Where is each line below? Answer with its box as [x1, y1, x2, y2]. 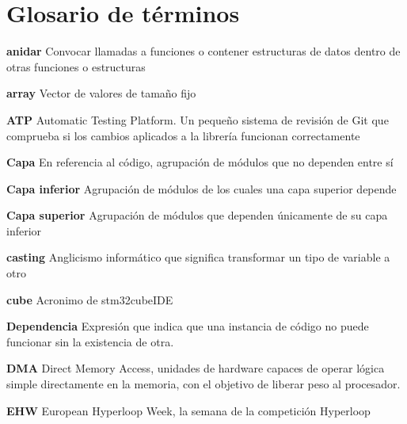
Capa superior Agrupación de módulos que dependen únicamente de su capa [6, 207, 388, 223]
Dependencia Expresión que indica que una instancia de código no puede [6, 318, 369, 334]
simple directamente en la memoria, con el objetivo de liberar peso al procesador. [6, 376, 401, 392]
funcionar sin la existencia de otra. [6, 333, 174, 350]
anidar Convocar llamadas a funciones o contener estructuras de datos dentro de [6, 43, 401, 59]
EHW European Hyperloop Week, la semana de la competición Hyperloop [6, 402, 371, 418]
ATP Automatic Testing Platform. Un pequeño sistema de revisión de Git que [6, 111, 389, 128]
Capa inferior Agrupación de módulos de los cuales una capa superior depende [6, 180, 397, 197]
